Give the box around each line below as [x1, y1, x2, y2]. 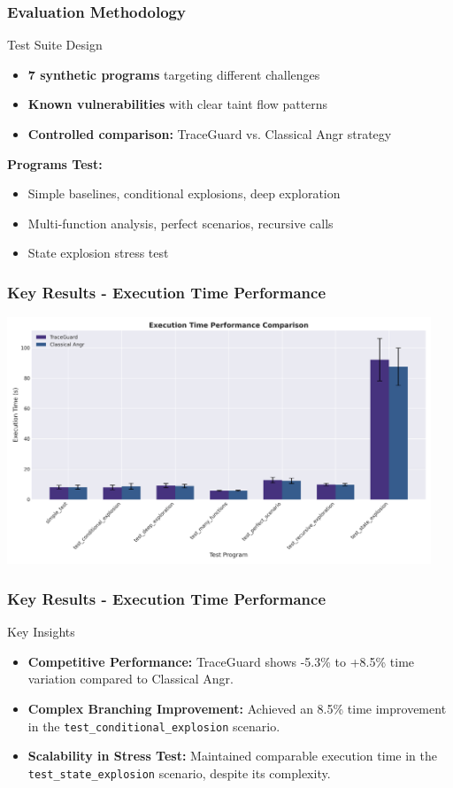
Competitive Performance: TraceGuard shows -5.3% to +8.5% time [27, 652, 415, 670]
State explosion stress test [27, 243, 169, 262]
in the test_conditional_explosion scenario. [27, 716, 280, 735]
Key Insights [7, 622, 75, 641]
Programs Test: [7, 154, 103, 173]
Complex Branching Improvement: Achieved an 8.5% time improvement [27, 699, 447, 717]
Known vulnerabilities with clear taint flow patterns [27, 95, 328, 113]
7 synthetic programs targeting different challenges [27, 65, 320, 83]
